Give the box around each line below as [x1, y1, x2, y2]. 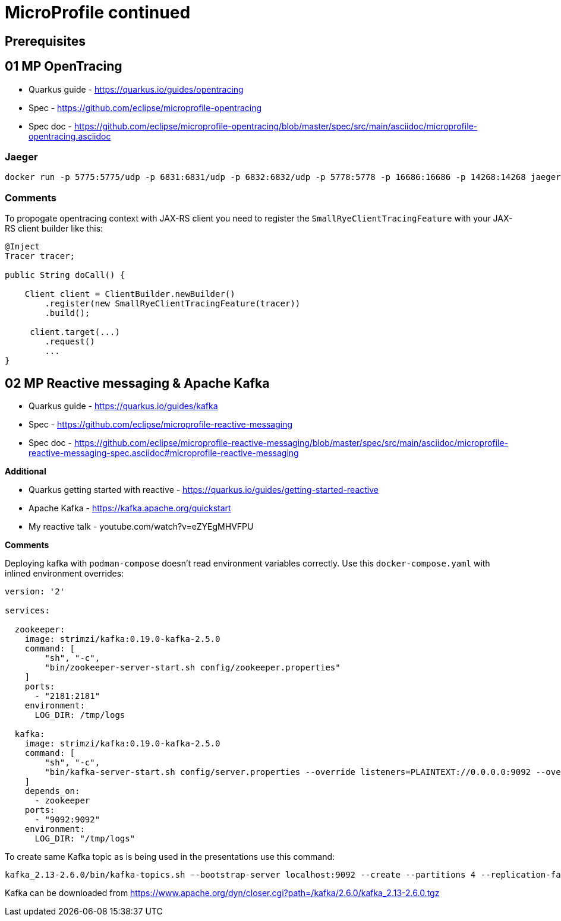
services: [5, 605, 50, 615]
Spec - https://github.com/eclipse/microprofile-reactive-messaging [29, 419, 293, 429]
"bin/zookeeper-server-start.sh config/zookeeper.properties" [45, 662, 341, 672]
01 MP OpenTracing [5, 59, 122, 74]
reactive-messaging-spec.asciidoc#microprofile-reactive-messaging [29, 447, 299, 458]
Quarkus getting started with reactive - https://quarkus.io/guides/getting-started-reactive [29, 484, 379, 495]
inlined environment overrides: [5, 568, 124, 578]
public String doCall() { [5, 270, 125, 280]
